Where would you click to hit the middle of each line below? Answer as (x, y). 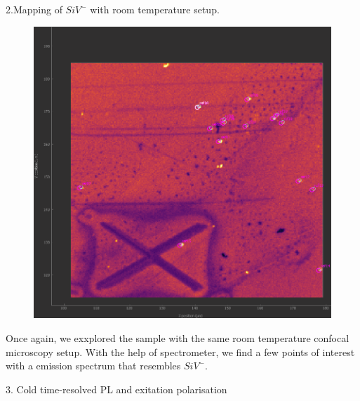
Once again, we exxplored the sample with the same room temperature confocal (178, 338)
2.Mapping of (34, 9)
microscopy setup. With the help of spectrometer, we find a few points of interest (180, 351)
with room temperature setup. (155, 9)
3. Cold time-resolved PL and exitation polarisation (116, 389)
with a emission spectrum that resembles (93, 366)
